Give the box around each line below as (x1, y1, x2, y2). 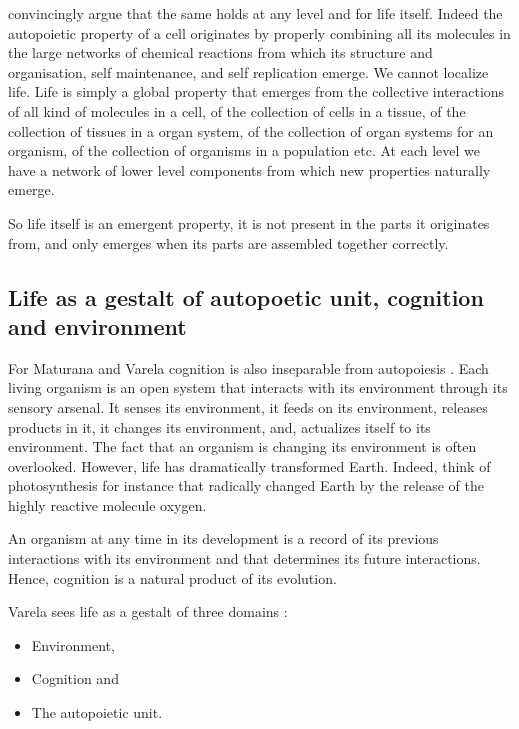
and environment (8, 310, 187, 341)
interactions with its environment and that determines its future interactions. (8, 548, 481, 569)
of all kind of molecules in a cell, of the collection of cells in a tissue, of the (8, 100, 466, 121)
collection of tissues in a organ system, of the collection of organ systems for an (8, 120, 494, 141)
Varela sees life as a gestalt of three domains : (8, 601, 288, 622)
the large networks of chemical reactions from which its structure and (8, 42, 433, 63)
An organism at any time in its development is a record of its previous (8, 528, 439, 549)
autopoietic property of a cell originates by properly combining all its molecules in (8, 22, 511, 43)
